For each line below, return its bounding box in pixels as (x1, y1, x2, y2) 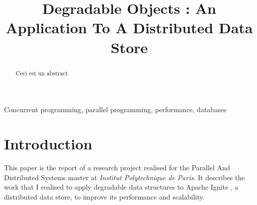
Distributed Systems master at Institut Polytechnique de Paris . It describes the (4, 172, 245, 182)
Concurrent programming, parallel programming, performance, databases (4, 104, 227, 115)
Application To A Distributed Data (5, 17, 253, 38)
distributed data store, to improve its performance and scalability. (4, 191, 205, 202)
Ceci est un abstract (15, 68, 68, 77)
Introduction (4, 133, 92, 153)
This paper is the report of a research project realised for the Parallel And (4, 162, 230, 172)
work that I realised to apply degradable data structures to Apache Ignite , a (4, 182, 239, 192)
